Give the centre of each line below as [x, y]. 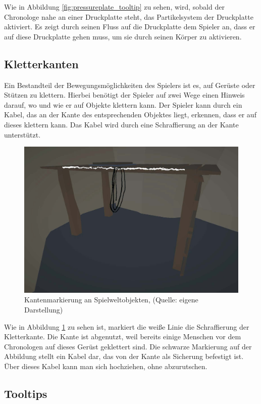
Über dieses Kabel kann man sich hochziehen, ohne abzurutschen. [106, 366]
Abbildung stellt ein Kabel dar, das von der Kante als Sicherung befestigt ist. [124, 356]
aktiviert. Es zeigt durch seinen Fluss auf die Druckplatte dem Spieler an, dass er [130, 27]
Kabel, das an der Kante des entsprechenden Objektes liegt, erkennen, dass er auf [130, 115]
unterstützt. [22, 134]
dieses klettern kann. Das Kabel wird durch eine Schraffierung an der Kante [121, 124]
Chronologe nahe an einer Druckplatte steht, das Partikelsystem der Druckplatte [129, 16]
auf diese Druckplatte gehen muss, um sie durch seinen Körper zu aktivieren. [123, 36]
